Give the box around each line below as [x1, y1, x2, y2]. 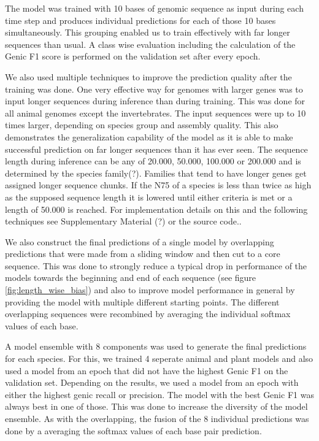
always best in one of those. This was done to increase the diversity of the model [5, 400, 308, 413]
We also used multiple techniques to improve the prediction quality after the [5, 70, 292, 83]
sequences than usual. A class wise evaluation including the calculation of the [5, 37, 296, 50]
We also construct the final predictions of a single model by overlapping [5, 235, 274, 248]
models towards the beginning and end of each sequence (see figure [5, 271, 256, 284]
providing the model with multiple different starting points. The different [5, 295, 280, 308]
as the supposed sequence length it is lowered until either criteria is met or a [5, 190, 293, 203]
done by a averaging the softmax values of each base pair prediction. [5, 424, 262, 437]
